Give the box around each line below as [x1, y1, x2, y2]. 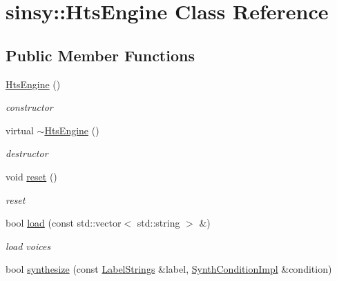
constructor [6, 100, 53, 114]
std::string [137, 216, 180, 230]
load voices [6, 238, 51, 253]
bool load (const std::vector [6, 216, 122, 230]
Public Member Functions [6, 44, 195, 65]
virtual [6, 123, 34, 137]
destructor [6, 146, 48, 160]
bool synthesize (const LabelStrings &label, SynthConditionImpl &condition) [6, 262, 332, 276]
